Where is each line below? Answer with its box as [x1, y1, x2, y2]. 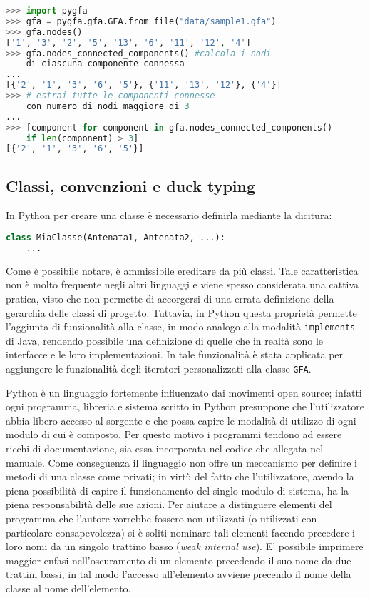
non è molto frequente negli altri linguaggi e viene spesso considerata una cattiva [6, 277, 359, 292]
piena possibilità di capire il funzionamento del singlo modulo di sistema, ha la [6, 482, 349, 497]
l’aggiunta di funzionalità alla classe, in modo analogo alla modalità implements [6, 319, 356, 334]
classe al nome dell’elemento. [6, 580, 131, 595]
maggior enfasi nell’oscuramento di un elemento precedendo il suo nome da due [6, 552, 351, 567]
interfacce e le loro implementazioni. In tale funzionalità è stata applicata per [6, 347, 344, 362]
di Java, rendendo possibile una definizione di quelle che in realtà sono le [6, 333, 324, 348]
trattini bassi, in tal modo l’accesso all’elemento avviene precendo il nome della [6, 567, 351, 582]
